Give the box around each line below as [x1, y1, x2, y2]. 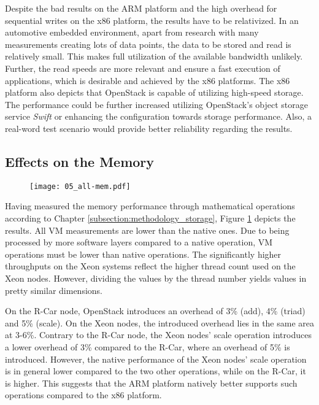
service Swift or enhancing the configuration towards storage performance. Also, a [5, 110, 312, 123]
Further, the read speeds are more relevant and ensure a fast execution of [5, 61, 280, 74]
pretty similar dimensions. [5, 283, 102, 296]
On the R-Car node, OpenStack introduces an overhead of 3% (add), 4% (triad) [5, 304, 306, 317]
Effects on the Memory [5, 152, 155, 171]
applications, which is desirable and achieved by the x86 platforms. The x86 [5, 74, 290, 87]
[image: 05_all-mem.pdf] [29, 182, 131, 191]
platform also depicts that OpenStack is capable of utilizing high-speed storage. [5, 86, 304, 99]
